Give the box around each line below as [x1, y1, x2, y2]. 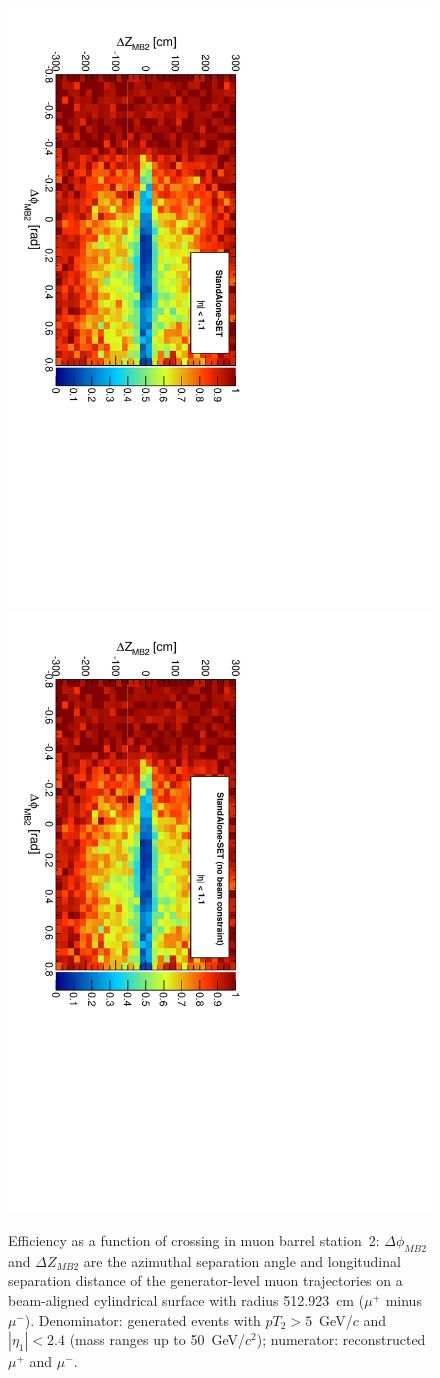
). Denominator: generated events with [24, 1309, 261, 1330]
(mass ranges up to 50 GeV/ [69, 1329, 246, 1350]
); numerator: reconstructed [256, 1329, 426, 1350]
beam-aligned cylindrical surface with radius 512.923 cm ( [8, 1290, 365, 1311]
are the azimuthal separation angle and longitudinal [83, 1250, 401, 1271]
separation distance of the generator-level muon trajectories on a [8, 1270, 403, 1291]
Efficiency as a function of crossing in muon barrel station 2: [8, 1230, 380, 1251]
